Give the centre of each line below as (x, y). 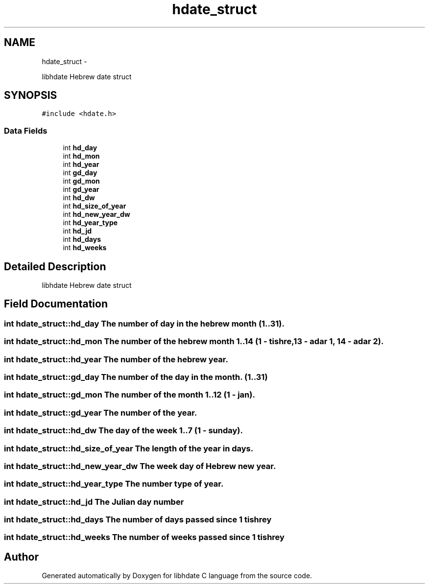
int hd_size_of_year (95, 206)
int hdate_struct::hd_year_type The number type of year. (114, 484)
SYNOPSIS (31, 95)
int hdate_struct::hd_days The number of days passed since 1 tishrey (138, 519)
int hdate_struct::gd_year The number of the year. (101, 412)
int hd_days (82, 239)
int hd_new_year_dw (96, 214)
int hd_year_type (90, 223)
